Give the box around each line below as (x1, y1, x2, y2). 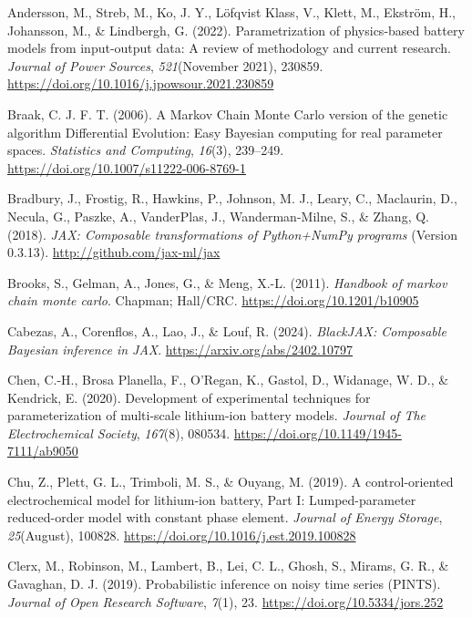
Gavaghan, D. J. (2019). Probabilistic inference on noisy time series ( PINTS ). (7, 574, 441, 593)
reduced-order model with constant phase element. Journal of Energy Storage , (7, 508, 443, 527)
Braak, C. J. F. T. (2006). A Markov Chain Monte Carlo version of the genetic (7, 104, 448, 123)
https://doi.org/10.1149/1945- (233, 423, 402, 442)
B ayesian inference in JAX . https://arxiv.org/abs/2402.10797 (7, 339, 354, 358)
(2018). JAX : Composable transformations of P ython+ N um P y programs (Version (7, 224, 457, 243)
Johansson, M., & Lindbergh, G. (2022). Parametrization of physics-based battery (7, 20, 465, 39)
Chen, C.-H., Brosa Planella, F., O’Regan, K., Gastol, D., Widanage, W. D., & (7, 370, 449, 389)
